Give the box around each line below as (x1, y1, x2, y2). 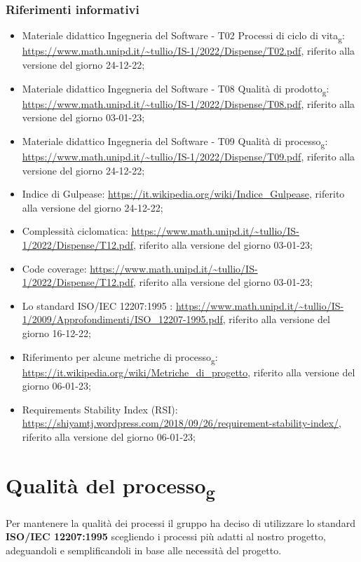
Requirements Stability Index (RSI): (22, 402, 178, 416)
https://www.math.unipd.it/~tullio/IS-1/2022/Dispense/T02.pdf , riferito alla (22, 43, 355, 58)
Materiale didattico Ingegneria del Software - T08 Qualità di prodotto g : (22, 81, 329, 97)
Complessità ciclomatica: (22, 224, 128, 238)
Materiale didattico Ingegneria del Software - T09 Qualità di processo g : (22, 133, 328, 150)
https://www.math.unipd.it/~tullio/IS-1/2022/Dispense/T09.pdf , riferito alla (22, 149, 355, 163)
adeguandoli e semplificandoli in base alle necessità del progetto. (6, 542, 282, 557)
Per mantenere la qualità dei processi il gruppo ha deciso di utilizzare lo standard (6, 515, 355, 530)
